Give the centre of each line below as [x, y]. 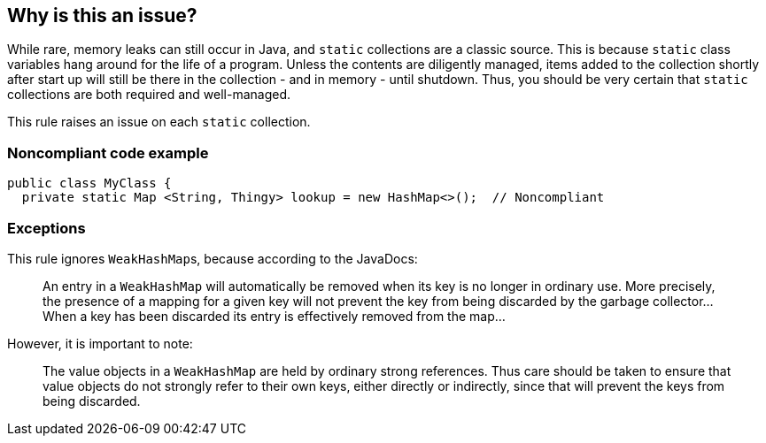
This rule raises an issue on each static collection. [159, 122]
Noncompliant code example [108, 153]
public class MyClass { [89, 183]
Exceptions [46, 228]
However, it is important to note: [100, 343]
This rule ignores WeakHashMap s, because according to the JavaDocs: [213, 258]
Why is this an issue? [102, 15]
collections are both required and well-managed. [149, 95]
